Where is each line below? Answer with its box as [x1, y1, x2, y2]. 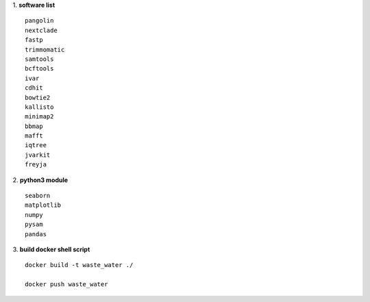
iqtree [25, 141, 47, 149]
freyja [25, 161, 47, 168]
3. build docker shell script [12, 245, 90, 253]
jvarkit [25, 151, 51, 159]
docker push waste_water [25, 281, 108, 288]
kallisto [25, 103, 54, 111]
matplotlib [25, 201, 62, 209]
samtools [25, 55, 54, 63]
